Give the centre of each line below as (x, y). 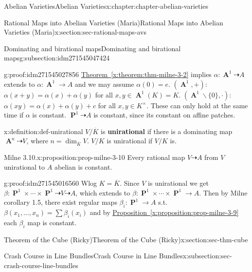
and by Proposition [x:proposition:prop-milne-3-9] (164, 212)
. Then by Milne (223, 192)
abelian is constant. (83, 166)
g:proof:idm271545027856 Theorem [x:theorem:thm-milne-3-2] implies (108, 74)
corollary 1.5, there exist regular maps (61, 202)
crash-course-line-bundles (41, 265)
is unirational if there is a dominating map (167, 131)
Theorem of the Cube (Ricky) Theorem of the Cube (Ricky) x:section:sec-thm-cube (126, 239)
